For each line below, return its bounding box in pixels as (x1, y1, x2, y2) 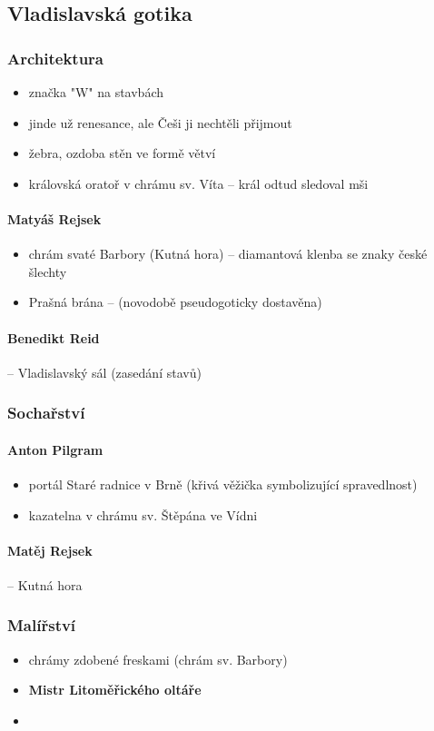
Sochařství (7, 401, 85, 424)
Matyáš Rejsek (7, 209, 102, 228)
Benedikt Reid (7, 328, 100, 347)
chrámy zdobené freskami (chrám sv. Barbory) (28, 649, 288, 668)
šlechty (28, 262, 67, 281)
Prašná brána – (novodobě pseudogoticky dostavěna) (28, 292, 322, 311)
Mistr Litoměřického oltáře (28, 680, 202, 699)
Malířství (7, 614, 76, 637)
